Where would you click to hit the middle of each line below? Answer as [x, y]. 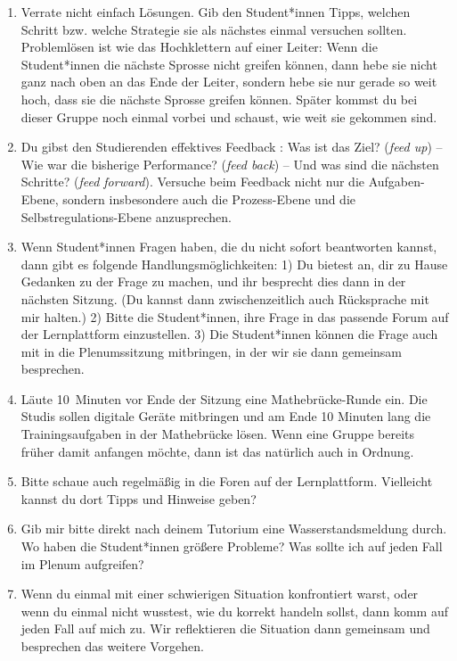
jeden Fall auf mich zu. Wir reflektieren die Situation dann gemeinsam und [225, 628]
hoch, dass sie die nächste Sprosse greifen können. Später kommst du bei [219, 99]
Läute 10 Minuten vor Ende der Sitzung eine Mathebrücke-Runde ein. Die [224, 398]
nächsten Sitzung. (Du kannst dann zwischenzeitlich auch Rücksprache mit [225, 298]
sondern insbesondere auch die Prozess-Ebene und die [209, 198]
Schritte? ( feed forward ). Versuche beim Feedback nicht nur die [192, 182]
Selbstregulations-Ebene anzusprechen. [126, 216]
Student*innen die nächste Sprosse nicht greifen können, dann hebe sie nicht [229, 64]
